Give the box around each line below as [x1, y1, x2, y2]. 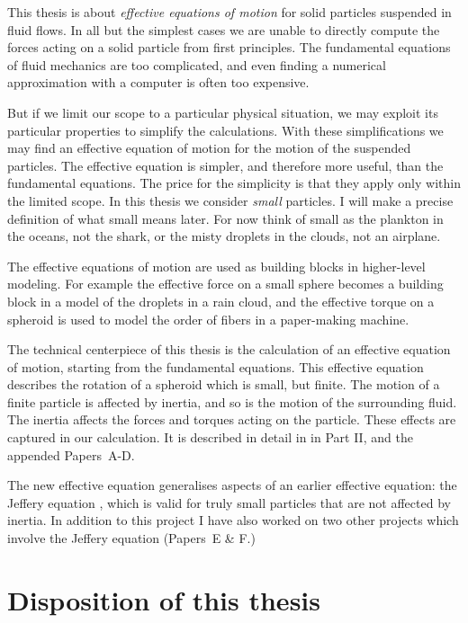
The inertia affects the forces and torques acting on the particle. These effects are [7, 410, 456, 429]
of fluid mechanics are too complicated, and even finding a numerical [7, 55, 386, 74]
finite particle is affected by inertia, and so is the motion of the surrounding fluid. [7, 392, 457, 411]
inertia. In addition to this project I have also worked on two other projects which [7, 511, 459, 530]
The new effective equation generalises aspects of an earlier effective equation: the [7, 476, 457, 494]
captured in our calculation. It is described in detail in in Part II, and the [7, 428, 413, 447]
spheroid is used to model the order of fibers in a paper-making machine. [7, 309, 409, 328]
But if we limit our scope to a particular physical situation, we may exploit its [7, 102, 438, 121]
